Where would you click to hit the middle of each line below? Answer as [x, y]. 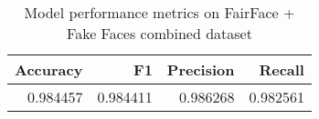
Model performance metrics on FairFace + [159, 12]
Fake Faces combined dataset [159, 33]
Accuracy [49, 69]
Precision [201, 69]
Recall [282, 69]
